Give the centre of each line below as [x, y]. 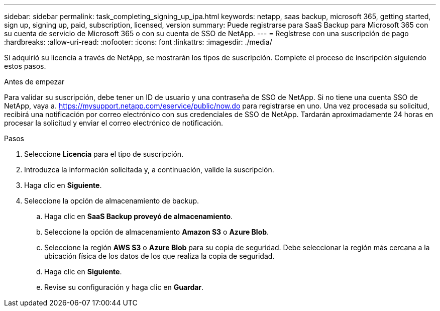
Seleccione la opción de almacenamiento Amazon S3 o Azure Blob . [157, 232]
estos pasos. [25, 66]
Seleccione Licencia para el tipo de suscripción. [104, 154]
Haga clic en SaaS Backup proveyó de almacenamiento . [139, 216]
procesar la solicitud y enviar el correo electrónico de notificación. [114, 123]
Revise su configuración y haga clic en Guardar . [124, 287]
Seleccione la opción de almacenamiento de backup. [112, 201]
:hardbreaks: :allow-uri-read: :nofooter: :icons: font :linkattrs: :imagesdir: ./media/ [138, 42]
